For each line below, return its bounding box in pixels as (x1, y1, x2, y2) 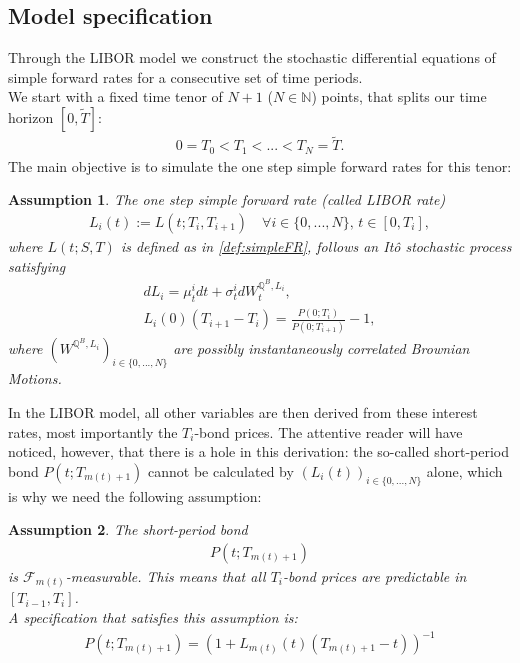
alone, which (426, 460, 503, 481)
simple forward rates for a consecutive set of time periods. (8, 66, 363, 87)
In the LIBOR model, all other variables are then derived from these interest (8, 401, 478, 422)
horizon (8, 106, 54, 127)
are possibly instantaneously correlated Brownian (173, 337, 470, 358)
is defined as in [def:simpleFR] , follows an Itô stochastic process (120, 235, 512, 256)
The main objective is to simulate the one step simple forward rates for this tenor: (8, 155, 512, 176)
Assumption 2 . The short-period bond (8, 519, 248, 540)
